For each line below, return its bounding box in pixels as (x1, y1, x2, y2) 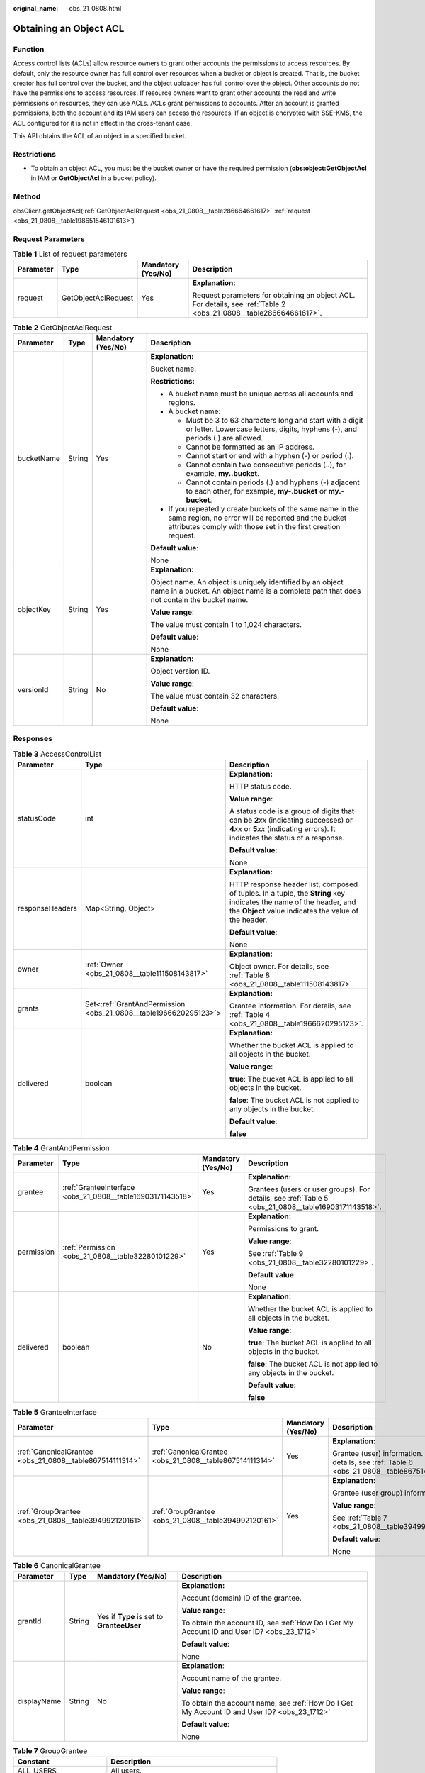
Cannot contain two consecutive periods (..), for (186, 460, 346, 469)
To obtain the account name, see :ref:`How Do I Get (181, 1699, 353, 1708)
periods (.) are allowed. (186, 433, 263, 443)
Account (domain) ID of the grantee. (181, 1593, 302, 1603)
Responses (13, 734, 53, 744)
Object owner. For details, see (229, 961, 329, 971)
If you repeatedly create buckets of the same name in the (168, 504, 359, 513)
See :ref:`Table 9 (248, 1249, 304, 1259)
